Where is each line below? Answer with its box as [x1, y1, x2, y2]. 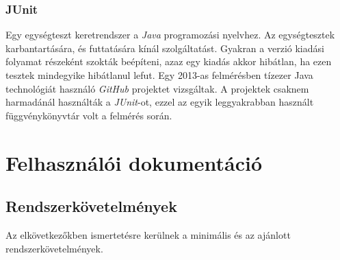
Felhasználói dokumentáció [5, 148, 263, 176]
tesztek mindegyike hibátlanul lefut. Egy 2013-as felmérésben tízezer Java [5, 68, 313, 82]
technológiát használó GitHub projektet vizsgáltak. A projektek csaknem [5, 81, 309, 95]
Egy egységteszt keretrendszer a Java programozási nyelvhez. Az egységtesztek [5, 27, 335, 42]
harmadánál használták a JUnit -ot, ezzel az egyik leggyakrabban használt [5, 95, 314, 109]
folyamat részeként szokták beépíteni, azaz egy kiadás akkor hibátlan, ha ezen [5, 54, 332, 69]
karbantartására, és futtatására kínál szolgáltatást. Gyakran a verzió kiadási [5, 40, 324, 55]
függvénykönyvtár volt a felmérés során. [5, 108, 172, 122]
